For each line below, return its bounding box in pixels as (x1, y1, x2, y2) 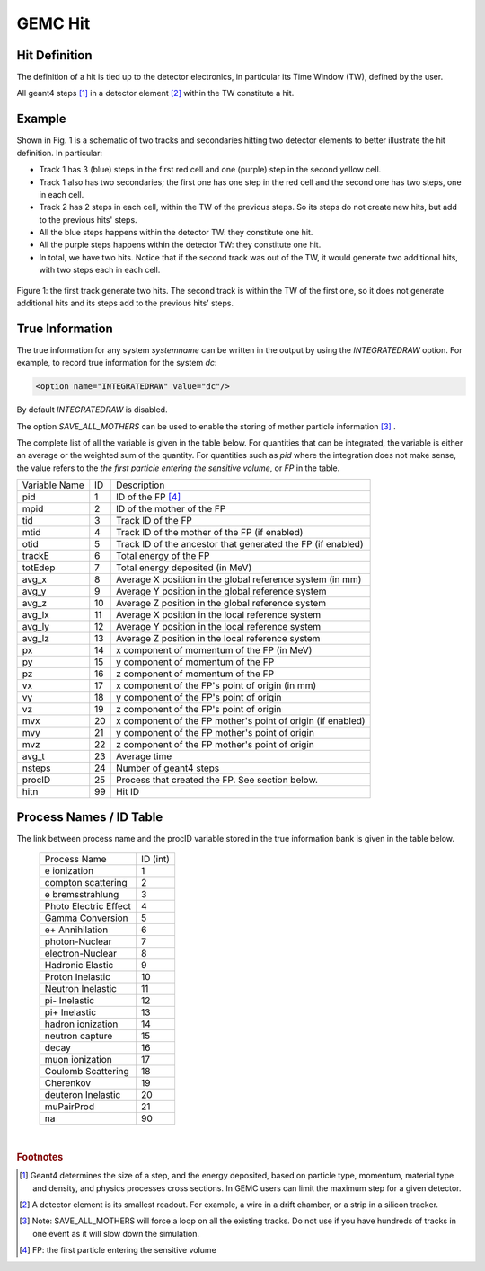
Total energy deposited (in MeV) (115, 561, 252, 574)
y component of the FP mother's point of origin (115, 727, 314, 739)
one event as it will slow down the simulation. (32, 1228, 200, 1239)
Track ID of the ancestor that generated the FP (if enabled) (115, 538, 364, 551)
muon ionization (44, 1054, 112, 1066)
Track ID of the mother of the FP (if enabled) (115, 526, 304, 539)
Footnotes (16, 1151, 64, 1163)
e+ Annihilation (44, 923, 109, 936)
